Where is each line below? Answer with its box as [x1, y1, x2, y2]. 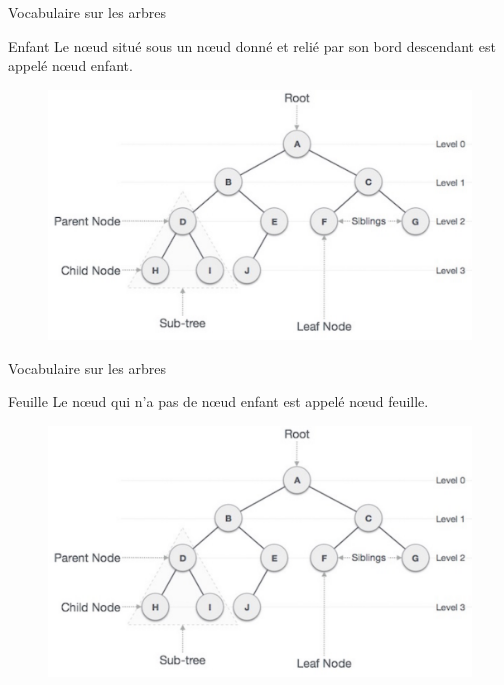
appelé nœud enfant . [8, 55, 133, 76]
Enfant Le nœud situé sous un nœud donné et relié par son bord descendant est [8, 35, 496, 56]
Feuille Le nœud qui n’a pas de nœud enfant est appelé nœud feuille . [8, 391, 429, 412]
